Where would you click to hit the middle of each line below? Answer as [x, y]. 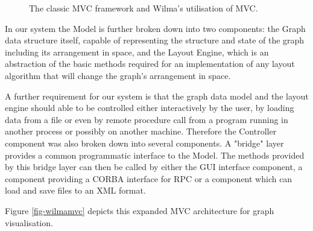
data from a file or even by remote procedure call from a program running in [147, 119]
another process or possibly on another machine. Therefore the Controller [141, 131]
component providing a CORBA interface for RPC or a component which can [149, 178]
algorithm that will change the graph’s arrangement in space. [118, 75]
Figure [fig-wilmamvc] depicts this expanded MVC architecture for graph [140, 210]
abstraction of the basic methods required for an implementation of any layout [150, 64]
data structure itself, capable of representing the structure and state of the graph [155, 40]
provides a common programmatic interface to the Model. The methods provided [155, 155]
